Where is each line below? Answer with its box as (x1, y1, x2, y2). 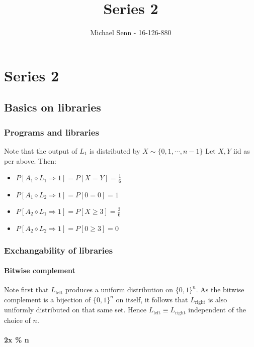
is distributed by (90, 145, 140, 156)
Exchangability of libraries (4, 244, 113, 256)
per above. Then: (4, 155, 56, 166)
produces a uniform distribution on (65, 284, 174, 295)
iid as (233, 145, 250, 156)
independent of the (188, 304, 246, 315)
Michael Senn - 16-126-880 (90, 27, 172, 38)
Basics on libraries (4, 99, 101, 115)
